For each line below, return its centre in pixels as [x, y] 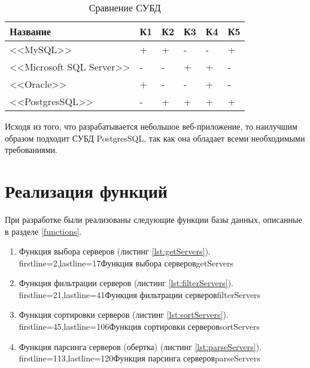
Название [31, 31]
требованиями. [31, 150]
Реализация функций [86, 190]
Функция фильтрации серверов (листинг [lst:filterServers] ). [126, 283]
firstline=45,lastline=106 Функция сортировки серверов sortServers [139, 326]
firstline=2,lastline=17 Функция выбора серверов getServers [126, 263]
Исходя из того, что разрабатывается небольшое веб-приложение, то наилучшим [151, 126]
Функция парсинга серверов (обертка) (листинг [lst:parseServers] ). [140, 346]
